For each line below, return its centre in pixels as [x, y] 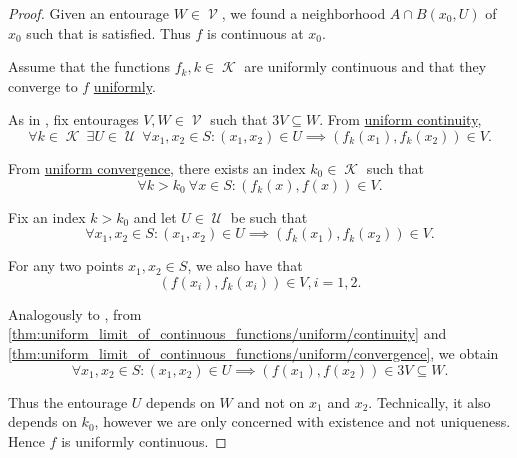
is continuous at [255, 32]
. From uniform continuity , [400, 119]
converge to [43, 85]
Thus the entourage [68, 401]
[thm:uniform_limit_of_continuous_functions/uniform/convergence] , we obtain [253, 352]
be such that [269, 216]
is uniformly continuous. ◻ [144, 440]
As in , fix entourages [73, 119]
